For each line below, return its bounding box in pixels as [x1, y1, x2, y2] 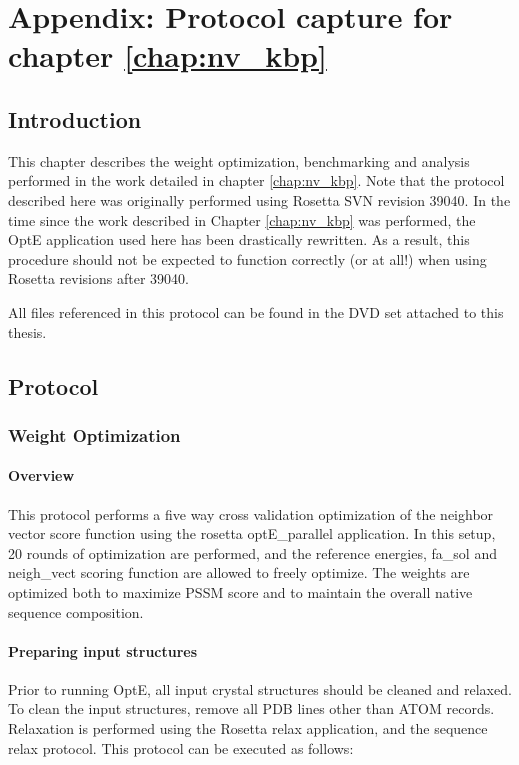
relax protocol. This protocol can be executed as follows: [8, 737, 354, 758]
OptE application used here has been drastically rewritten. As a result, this [8, 229, 470, 250]
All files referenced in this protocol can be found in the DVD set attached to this [8, 301, 504, 322]
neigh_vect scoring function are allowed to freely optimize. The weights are [8, 562, 470, 583]
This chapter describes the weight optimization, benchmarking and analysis [8, 150, 470, 171]
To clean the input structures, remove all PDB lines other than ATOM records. [8, 698, 495, 719]
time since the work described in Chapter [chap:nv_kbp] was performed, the [8, 209, 476, 230]
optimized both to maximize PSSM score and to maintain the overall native [8, 581, 473, 602]
